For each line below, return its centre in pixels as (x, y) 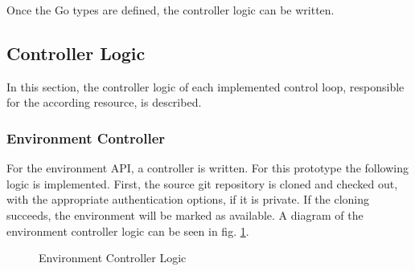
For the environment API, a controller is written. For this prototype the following (207, 168)
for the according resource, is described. (104, 102)
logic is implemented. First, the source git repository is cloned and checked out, (202, 183)
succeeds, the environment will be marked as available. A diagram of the (185, 214)
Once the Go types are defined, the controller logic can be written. (171, 10)
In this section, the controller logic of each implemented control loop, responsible (205, 86)
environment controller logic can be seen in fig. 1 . (128, 231)
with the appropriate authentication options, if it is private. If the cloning (188, 199)
